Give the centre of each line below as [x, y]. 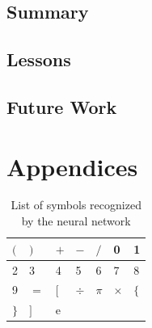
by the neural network [76, 221]
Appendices [72, 166]
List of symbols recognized [76, 205]
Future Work [62, 106]
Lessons [39, 59]
